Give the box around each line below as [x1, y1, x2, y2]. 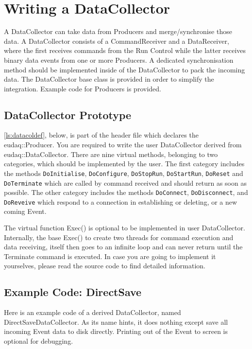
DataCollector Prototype [4, 107, 132, 122]
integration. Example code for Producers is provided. [4, 83, 161, 93]
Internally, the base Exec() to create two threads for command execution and [4, 232, 234, 242]
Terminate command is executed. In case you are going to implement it [4, 251, 216, 261]
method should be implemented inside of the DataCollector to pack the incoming [4, 64, 245, 74]
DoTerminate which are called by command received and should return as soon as [4, 177, 247, 188]
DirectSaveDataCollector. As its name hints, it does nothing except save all [4, 316, 228, 327]
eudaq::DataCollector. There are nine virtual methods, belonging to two [4, 149, 218, 159]
